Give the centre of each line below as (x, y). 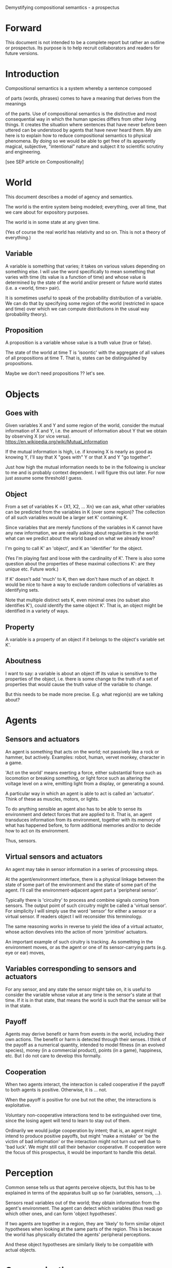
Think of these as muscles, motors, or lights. (52, 799)
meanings (16, 103)
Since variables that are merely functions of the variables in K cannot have (84, 527)
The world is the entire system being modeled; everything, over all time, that (86, 206)
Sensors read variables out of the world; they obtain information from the (83, 1203)
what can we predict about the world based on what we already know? (80, 538)
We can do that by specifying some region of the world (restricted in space (85, 303)
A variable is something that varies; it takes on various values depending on (85, 266)
